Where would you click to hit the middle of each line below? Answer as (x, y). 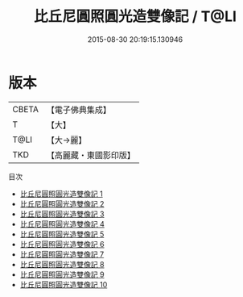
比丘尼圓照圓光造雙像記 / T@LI (135, 17)
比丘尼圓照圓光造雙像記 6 (62, 244)
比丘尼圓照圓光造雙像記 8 (62, 264)
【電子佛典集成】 (78, 110)
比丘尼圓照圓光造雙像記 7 (62, 254)
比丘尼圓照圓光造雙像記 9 (62, 274)
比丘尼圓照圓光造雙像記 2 (62, 203)
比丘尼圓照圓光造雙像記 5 (62, 234)
